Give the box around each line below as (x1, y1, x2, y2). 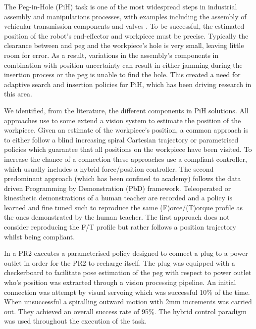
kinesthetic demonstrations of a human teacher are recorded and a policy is (4, 192, 232, 203)
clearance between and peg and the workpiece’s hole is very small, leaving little (4, 40, 244, 50)
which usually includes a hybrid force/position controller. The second (4, 163, 214, 174)
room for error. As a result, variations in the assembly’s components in (4, 49, 219, 60)
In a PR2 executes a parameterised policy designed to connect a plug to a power (4, 248, 248, 258)
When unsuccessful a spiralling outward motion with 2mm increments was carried (4, 296, 252, 307)
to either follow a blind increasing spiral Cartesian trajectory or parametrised (4, 134, 239, 144)
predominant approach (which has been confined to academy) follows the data (4, 173, 241, 184)
